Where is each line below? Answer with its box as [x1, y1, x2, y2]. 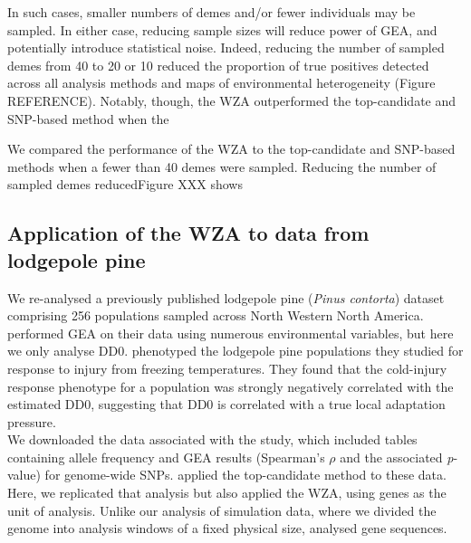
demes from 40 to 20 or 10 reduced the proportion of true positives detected [7, 55, 429, 74]
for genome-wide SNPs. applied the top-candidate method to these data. [44, 465, 447, 484]
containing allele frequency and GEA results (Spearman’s [7, 447, 325, 466]
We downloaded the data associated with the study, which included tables [7, 430, 418, 449]
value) [7, 465, 41, 484]
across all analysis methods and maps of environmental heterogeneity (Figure [7, 73, 436, 92]
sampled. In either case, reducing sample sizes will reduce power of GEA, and [7, 20, 437, 39]
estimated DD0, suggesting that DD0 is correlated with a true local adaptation [7, 395, 446, 414]
